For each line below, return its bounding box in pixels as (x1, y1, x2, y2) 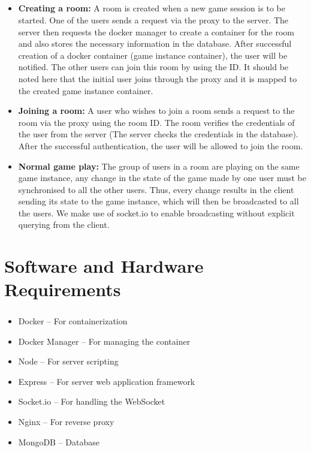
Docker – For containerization (18, 315, 128, 327)
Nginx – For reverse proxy (18, 415, 114, 427)
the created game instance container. (18, 84, 153, 97)
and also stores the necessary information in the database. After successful (18, 37, 292, 50)
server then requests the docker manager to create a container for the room (18, 25, 294, 38)
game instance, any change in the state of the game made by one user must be (18, 171, 306, 184)
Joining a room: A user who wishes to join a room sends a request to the (18, 104, 295, 117)
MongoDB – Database (18, 435, 100, 448)
